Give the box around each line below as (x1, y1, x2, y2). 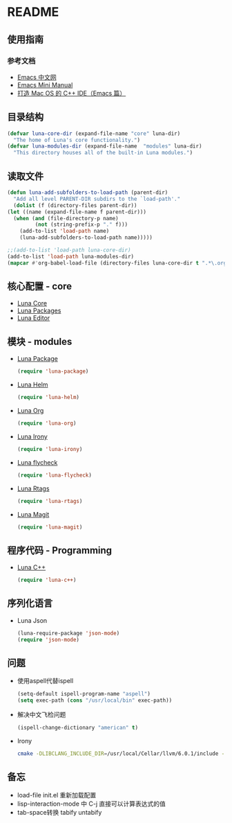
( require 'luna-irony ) (17, 445, 83, 452)
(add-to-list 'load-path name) (19, 228, 110, 235)
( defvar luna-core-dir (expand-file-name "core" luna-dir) (7, 130, 181, 137)
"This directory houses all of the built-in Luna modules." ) (13, 150, 193, 157)
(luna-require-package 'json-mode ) (17, 630, 120, 637)
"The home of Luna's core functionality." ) (13, 136, 140, 143)
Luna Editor (17, 314, 50, 322)
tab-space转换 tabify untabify (17, 808, 102, 816)
